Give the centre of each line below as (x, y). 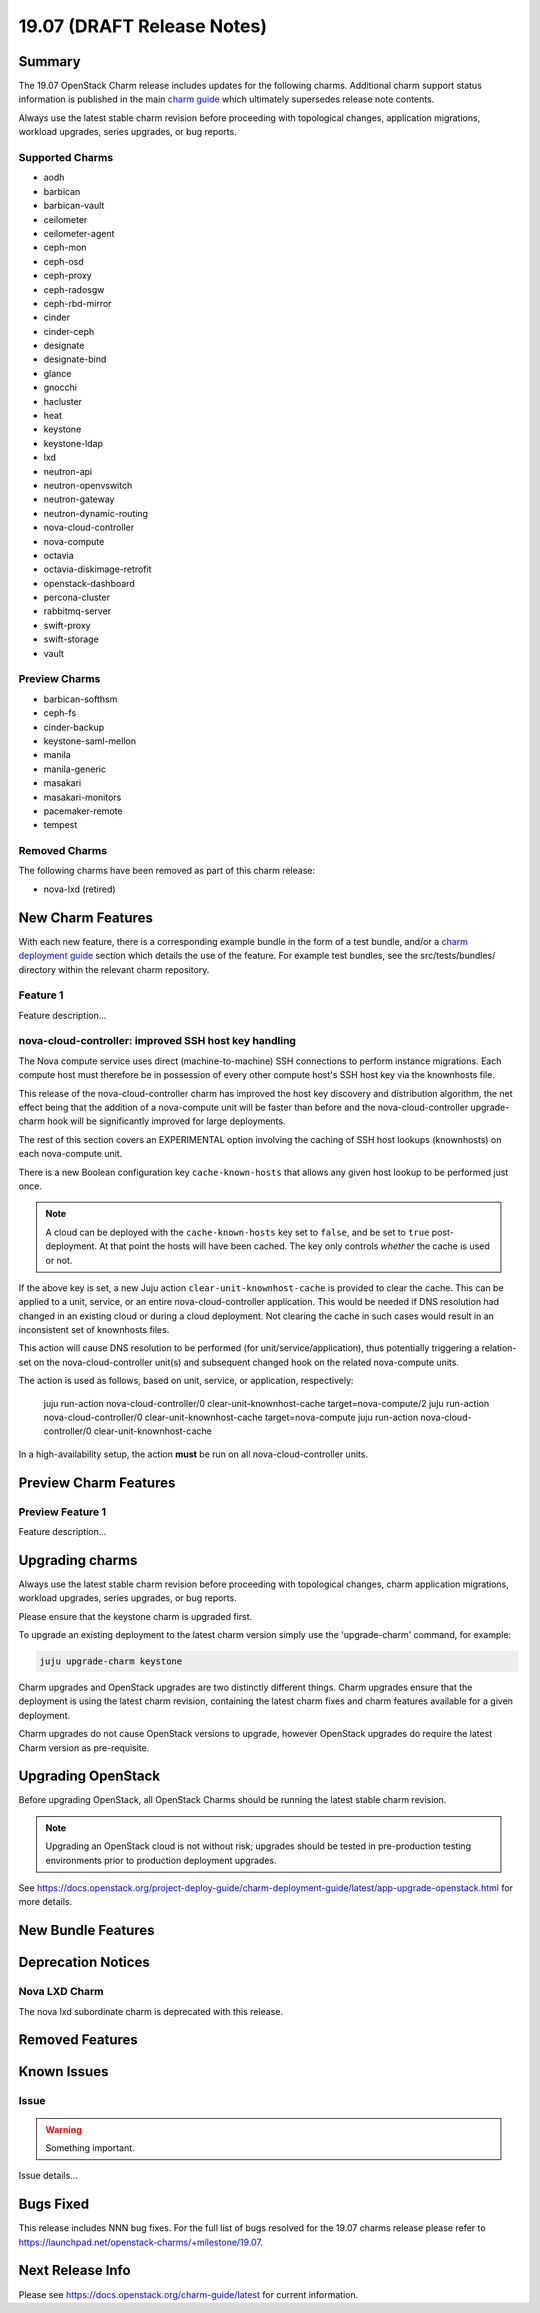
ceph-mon (65, 247)
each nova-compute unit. (70, 1154)
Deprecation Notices (84, 1962)
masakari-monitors (82, 797)
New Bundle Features (86, 1930)
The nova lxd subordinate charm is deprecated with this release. (151, 2011)
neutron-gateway (79, 499)
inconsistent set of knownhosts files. (94, 1330)
